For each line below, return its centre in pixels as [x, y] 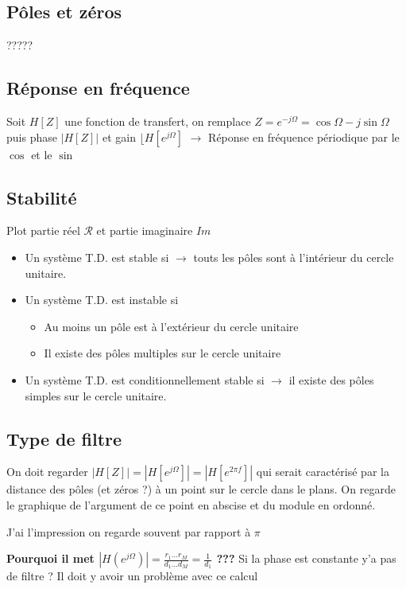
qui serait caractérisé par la [323, 472]
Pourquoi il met [50, 558]
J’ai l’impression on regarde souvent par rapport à [129, 531]
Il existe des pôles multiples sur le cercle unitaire [162, 353]
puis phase [32, 137]
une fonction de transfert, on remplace [158, 121]
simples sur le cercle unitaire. [96, 395]
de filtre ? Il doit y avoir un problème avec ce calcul [132, 576]
